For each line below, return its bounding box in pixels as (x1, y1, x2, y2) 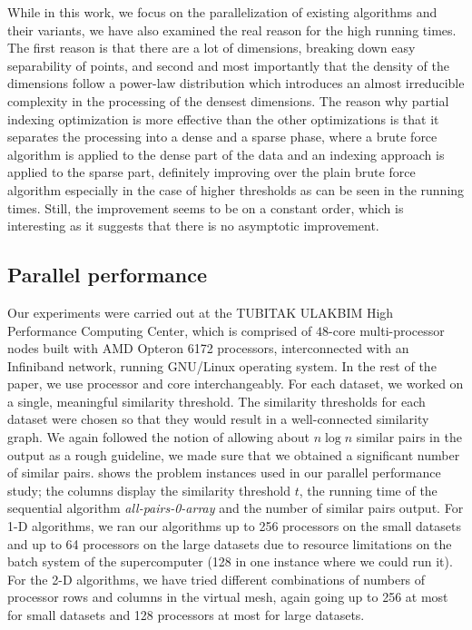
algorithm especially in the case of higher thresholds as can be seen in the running (7, 180, 465, 199)
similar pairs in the (356, 428, 462, 447)
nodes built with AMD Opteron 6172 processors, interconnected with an (7, 339, 409, 358)
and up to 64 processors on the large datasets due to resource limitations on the (7, 534, 452, 553)
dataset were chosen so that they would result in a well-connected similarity (7, 409, 429, 428)
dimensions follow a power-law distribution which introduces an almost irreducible (7, 74, 465, 93)
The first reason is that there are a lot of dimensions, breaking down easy (7, 38, 416, 57)
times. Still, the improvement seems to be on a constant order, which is (7, 198, 404, 217)
